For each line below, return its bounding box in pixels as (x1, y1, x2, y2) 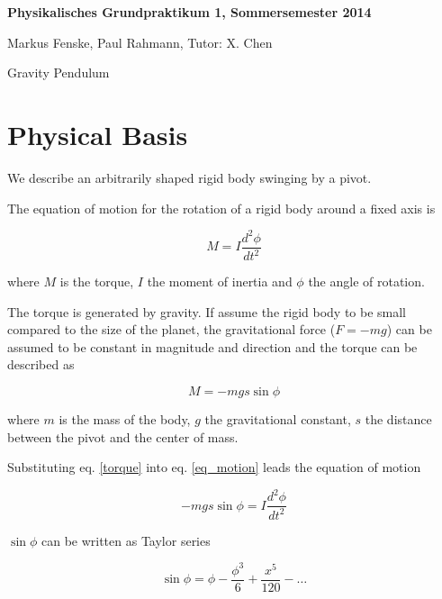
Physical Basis (7, 115, 188, 152)
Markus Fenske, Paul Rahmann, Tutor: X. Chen (7, 32, 273, 51)
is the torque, (59, 272, 134, 290)
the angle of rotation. (308, 272, 425, 290)
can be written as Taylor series (41, 531, 211, 549)
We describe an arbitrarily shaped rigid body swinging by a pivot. (7, 168, 372, 186)
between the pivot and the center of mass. (7, 427, 239, 446)
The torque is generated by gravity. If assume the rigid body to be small (7, 302, 407, 321)
